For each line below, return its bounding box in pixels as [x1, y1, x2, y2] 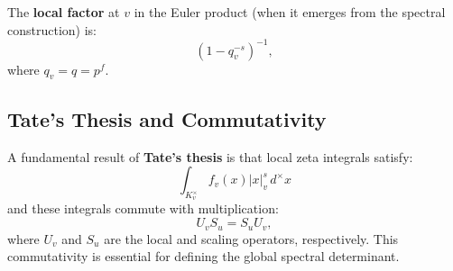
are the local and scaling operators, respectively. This [104, 229, 399, 248]
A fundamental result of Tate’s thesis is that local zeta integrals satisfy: [7, 147, 413, 166]
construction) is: [7, 20, 97, 39]
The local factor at [7, 3, 120, 21]
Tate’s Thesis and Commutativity [7, 104, 327, 132]
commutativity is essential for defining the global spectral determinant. [7, 247, 400, 266]
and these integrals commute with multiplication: [7, 199, 279, 218]
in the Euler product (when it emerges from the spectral [134, 3, 446, 21]
